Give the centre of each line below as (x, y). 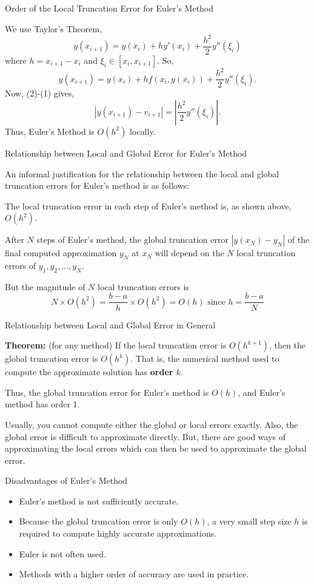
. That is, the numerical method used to (205, 358)
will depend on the (189, 253)
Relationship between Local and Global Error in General (110, 324)
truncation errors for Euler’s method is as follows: (97, 185)
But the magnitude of (45, 286)
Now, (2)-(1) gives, (40, 93)
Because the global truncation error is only (99, 521)
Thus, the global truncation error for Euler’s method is (107, 392)
